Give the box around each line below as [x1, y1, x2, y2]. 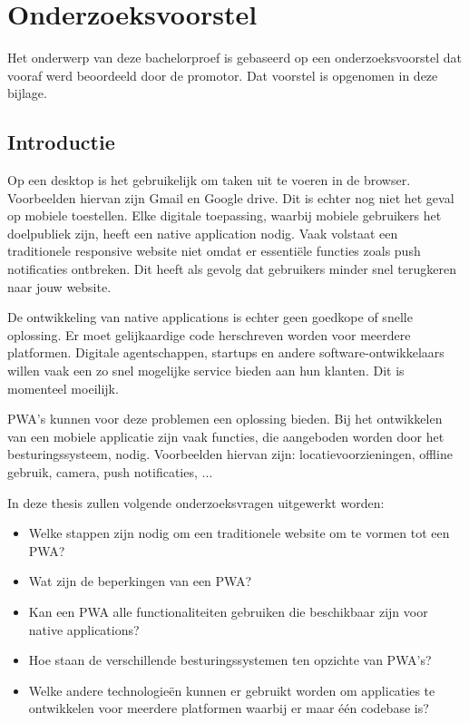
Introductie [7, 128, 115, 156]
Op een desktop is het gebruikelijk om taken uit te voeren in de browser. [7, 171, 411, 190]
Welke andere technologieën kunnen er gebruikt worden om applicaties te [28, 680, 435, 699]
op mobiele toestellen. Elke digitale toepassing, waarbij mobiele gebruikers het [7, 206, 442, 225]
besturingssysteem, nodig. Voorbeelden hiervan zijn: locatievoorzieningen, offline [7, 445, 453, 464]
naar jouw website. [7, 277, 112, 296]
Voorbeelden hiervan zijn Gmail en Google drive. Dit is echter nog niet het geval [7, 188, 454, 207]
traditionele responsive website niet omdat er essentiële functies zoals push [7, 241, 421, 260]
